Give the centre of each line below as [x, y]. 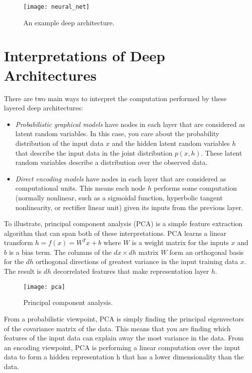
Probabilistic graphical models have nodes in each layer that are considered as [130, 124]
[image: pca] [44, 287]
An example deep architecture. [69, 22]
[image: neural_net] [57, 7]
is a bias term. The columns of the [60, 252]
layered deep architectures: [44, 108]
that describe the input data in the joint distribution [94, 152]
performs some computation [195, 188]
